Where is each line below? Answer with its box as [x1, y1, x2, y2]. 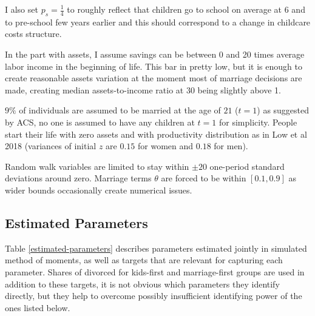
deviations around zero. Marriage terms [5, 172, 152, 184]
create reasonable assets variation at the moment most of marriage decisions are [5, 72, 302, 84]
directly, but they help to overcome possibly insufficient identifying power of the [5, 289, 302, 302]
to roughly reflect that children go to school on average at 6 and [67, 3, 305, 15]
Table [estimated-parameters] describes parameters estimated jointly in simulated [5, 241, 307, 254]
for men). [214, 140, 248, 152]
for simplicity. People [218, 115, 297, 128]
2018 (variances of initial [5, 140, 97, 152]
